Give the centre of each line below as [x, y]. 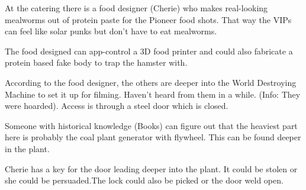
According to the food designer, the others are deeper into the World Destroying [151, 82]
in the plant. [27, 148]
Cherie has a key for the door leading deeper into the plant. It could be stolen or [151, 168]
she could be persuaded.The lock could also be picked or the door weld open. [144, 180]
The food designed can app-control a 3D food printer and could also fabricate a [149, 51]
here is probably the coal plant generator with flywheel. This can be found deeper [153, 137]
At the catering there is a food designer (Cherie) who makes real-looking [136, 8]
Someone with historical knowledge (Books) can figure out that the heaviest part [151, 125]
